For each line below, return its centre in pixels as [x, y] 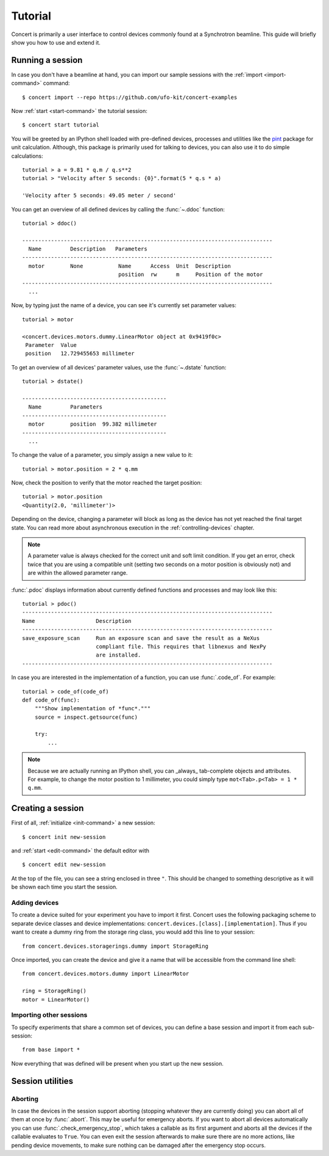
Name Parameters [65, 407]
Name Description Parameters [88, 249]
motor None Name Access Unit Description [129, 266]
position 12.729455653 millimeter [80, 354]
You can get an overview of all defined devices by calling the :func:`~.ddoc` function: [118, 209]
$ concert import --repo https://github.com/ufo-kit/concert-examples [130, 97]
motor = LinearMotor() [56, 999]
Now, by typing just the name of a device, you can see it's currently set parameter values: [124, 305]
